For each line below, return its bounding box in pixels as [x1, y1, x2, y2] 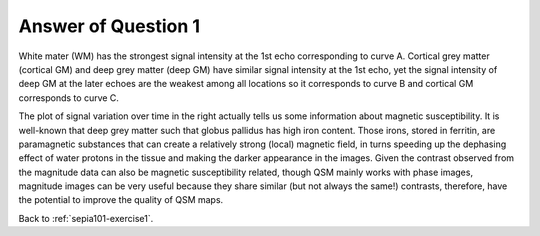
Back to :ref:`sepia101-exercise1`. [18, 212, 154, 224]
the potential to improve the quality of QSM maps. [18, 194, 224, 206]
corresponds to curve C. [18, 91, 120, 104]
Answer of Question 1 [18, 15, 200, 37]
